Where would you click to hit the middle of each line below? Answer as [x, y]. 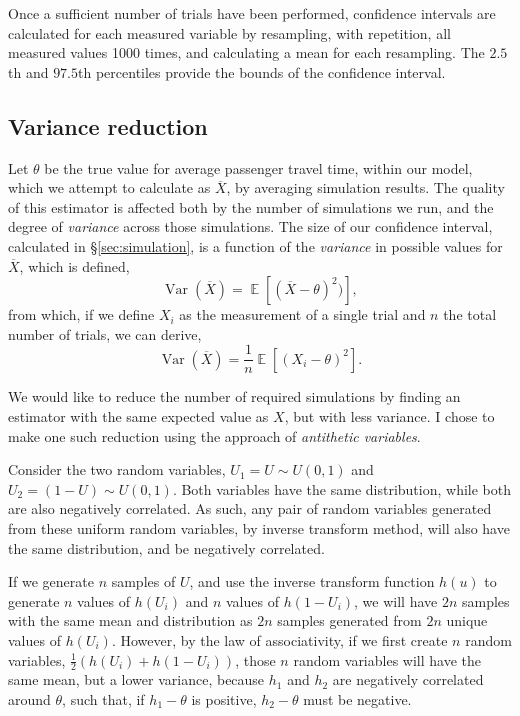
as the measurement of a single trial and [302, 314]
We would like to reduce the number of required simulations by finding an [234, 396]
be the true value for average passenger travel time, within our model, [258, 167]
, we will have [396, 600]
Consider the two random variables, [117, 469]
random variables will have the [387, 659]
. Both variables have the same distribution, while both [341, 488]
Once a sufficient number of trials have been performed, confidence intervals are [252, 13]
